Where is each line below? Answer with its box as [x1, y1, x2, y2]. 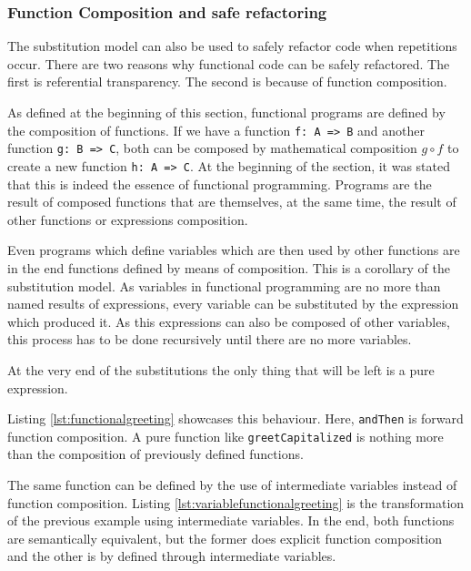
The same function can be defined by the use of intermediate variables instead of [7, 475, 457, 494]
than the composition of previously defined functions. [7, 444, 304, 464]
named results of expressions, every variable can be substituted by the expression [7, 294, 459, 313]
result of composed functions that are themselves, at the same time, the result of [7, 192, 456, 211]
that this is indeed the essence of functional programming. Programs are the [7, 174, 432, 193]
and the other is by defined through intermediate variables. [7, 546, 336, 566]
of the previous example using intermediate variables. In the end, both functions [7, 511, 455, 530]
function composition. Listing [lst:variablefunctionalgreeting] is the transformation [7, 493, 465, 512]
